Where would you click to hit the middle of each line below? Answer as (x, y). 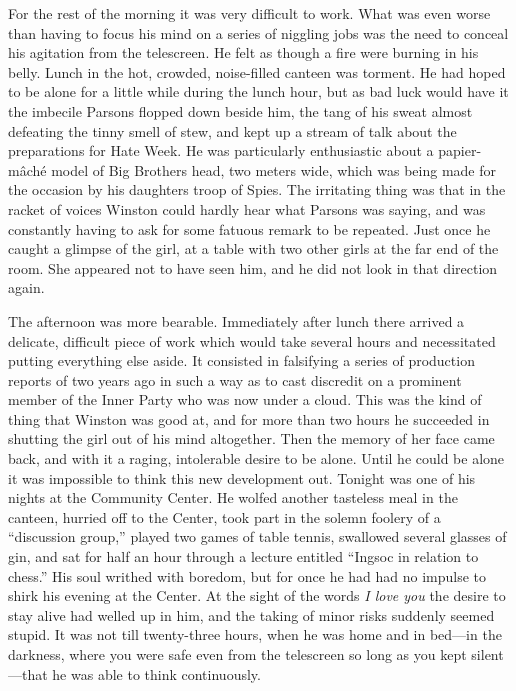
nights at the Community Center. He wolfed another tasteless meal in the (233, 497)
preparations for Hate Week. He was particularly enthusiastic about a (221, 150)
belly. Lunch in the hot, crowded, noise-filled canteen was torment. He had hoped (257, 71)
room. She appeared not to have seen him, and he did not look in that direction (253, 267)
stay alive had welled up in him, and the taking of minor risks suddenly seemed (251, 614)
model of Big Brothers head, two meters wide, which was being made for (273, 169)
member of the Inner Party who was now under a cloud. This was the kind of (245, 399)
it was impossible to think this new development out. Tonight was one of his (242, 477)
